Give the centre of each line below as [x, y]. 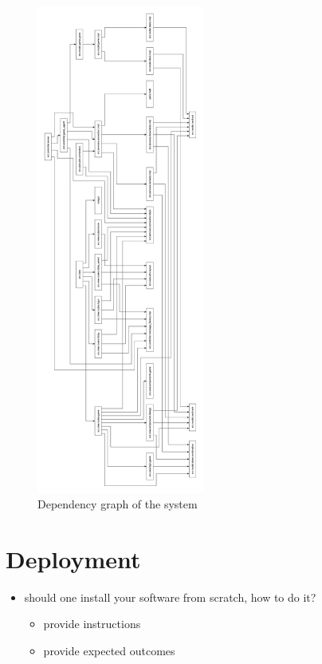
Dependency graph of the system [118, 504]
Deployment [73, 558]
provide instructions [92, 624]
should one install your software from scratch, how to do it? [170, 597]
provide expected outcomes [109, 651]
